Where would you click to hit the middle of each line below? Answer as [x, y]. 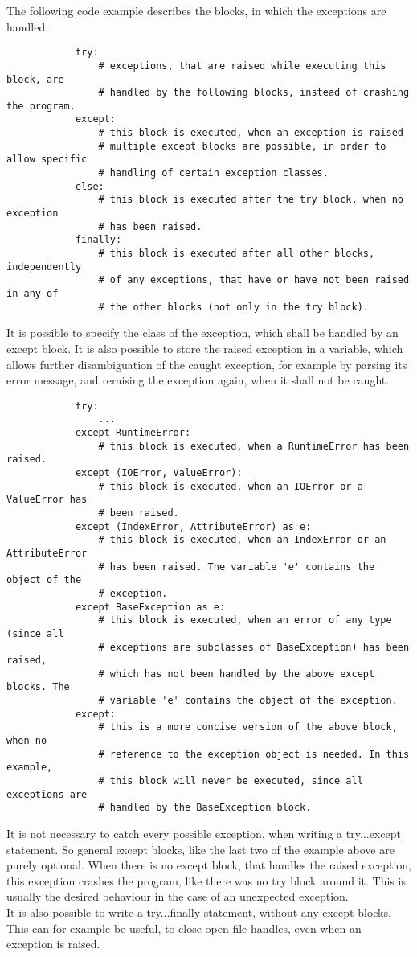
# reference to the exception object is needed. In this [254, 754]
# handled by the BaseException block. [205, 808]
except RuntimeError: [133, 433]
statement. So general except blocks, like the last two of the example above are [200, 849]
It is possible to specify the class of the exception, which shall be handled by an [202, 333]
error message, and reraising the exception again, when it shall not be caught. [198, 380]
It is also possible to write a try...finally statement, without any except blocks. [199, 912]
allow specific [47, 160]
